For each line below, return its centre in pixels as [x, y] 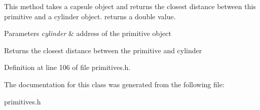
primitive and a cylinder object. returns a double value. [90, 16]
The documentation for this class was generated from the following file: [114, 84]
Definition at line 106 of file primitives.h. [67, 67]
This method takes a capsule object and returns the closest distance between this [130, 6]
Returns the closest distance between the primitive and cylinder [103, 50]
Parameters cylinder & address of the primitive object [88, 33]
